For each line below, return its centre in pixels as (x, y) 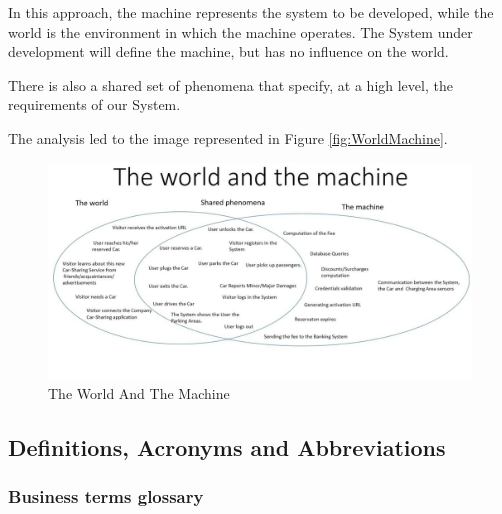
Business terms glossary (106, 496)
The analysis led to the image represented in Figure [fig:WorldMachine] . (228, 137)
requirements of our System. (94, 104)
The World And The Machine (139, 393)
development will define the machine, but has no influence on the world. (228, 51)
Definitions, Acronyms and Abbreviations (227, 447)
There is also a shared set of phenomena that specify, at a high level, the (230, 84)
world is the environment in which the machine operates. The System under (240, 31)
